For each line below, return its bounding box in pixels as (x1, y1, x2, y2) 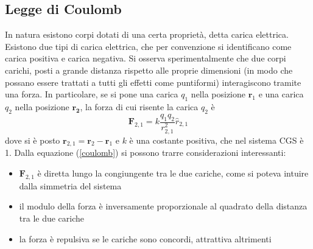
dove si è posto (5, 133, 60, 146)
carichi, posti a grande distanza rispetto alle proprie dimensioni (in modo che (5, 63, 293, 76)
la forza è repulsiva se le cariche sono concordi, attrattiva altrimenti (19, 232, 272, 245)
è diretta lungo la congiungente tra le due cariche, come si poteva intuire (37, 167, 309, 180)
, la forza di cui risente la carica (80, 100, 199, 113)
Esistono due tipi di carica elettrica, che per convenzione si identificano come (5, 40, 292, 52)
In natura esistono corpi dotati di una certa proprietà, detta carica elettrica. (5, 28, 289, 41)
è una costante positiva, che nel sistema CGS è (129, 133, 304, 146)
